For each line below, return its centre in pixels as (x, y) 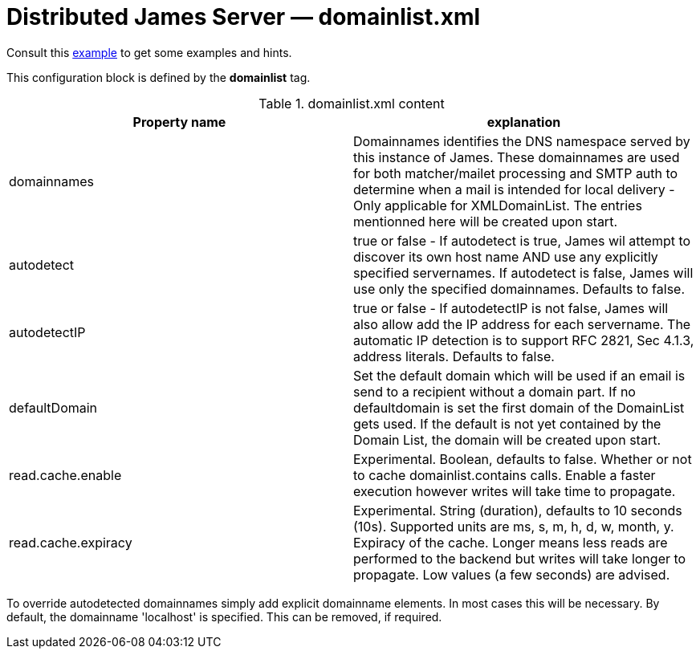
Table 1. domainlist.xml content (352, 103)
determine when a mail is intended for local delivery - (514, 189)
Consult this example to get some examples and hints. (149, 52)
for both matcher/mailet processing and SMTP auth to (516, 173)
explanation (524, 122)
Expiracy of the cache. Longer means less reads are (511, 542)
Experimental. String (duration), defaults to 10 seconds (518, 510)
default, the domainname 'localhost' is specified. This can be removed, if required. (224, 616)
